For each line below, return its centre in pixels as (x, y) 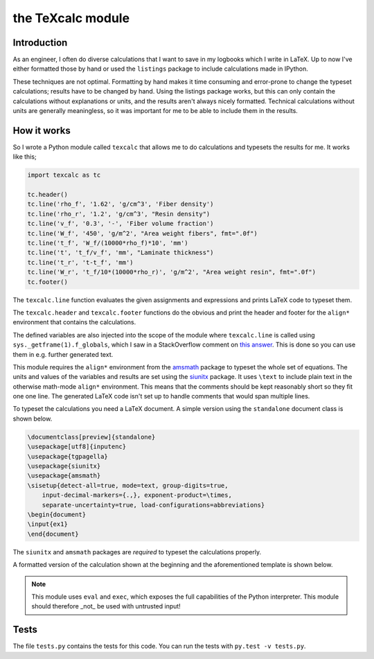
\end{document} (53, 534)
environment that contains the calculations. (74, 322)
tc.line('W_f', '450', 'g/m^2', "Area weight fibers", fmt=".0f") (142, 233)
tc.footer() (48, 282)
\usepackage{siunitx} (64, 466)
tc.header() (48, 195)
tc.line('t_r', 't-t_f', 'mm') (81, 262)
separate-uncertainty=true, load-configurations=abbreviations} (153, 505)
